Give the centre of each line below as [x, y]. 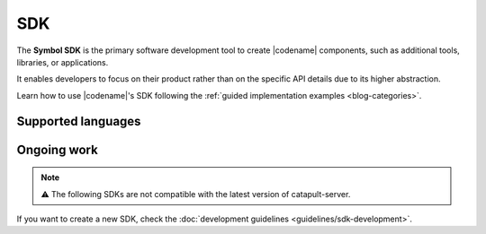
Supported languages [79, 121]
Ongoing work [57, 149]
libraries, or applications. [63, 62]
